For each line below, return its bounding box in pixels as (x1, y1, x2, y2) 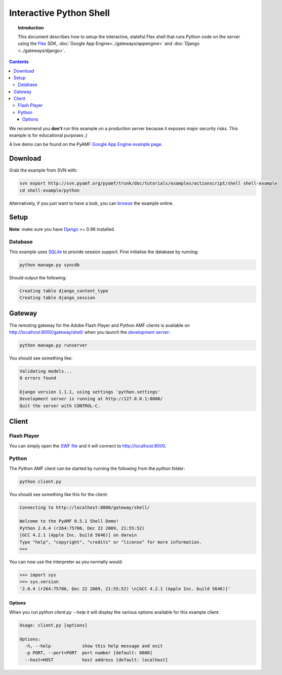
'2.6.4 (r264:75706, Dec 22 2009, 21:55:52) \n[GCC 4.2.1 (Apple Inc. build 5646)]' (19, 586, 231, 591)
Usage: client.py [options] (19, 622, 87, 628)
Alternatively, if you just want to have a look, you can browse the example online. (9, 200, 174, 206)
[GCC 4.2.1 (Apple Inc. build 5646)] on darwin (19, 532, 137, 538)
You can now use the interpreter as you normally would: (9, 559, 123, 565)
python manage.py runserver (19, 342, 87, 348)
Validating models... (19, 368, 72, 374)
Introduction (18, 25, 44, 31)
